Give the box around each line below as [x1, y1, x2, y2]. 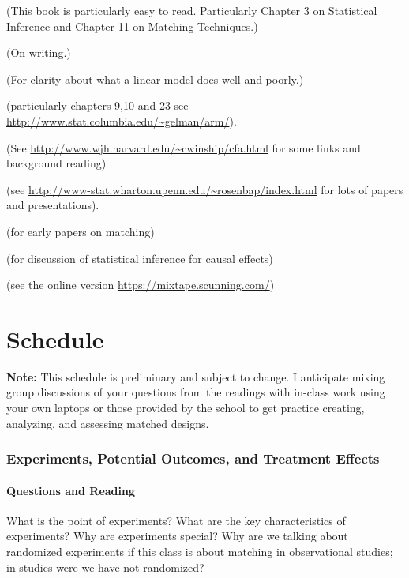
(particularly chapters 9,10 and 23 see [6, 97, 189, 114]
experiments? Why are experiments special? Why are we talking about [6, 527, 348, 544]
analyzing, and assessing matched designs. [6, 415, 209, 431]
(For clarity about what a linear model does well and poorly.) [6, 70, 304, 87]
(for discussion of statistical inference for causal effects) [6, 250, 273, 266]
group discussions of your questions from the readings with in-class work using [6, 384, 385, 400]
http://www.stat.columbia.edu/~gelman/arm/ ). [6, 112, 237, 129]
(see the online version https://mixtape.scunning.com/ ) [6, 276, 275, 293]
